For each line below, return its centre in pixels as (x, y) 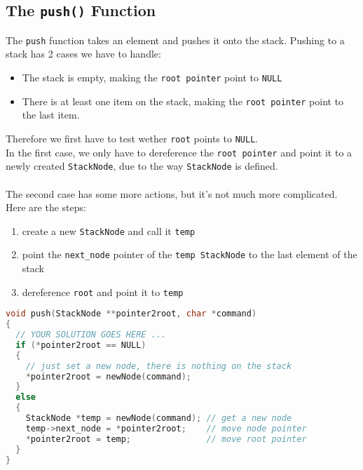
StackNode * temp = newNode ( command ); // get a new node (159, 418)
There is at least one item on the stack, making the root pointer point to (183, 101)
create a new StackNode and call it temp (109, 230)
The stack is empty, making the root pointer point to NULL (152, 78)
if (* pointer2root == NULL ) (81, 345)
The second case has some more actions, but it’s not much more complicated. (172, 193)
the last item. (51, 115)
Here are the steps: (46, 207)
